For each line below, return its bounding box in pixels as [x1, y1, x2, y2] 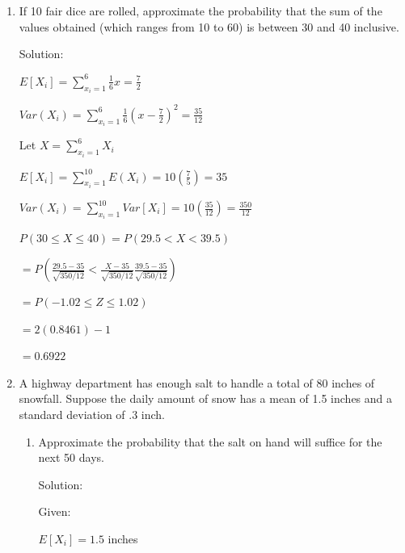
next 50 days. [38, 449, 104, 466]
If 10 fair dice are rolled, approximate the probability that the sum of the [19, 2, 382, 19]
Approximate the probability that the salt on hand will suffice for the [38, 433, 382, 450]
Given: [38, 503, 71, 520]
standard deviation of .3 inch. [19, 406, 166, 423]
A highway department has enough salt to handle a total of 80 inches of [19, 374, 375, 391]
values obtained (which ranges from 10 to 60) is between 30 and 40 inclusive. [19, 18, 399, 35]
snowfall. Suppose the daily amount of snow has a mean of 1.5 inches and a [19, 390, 393, 407]
